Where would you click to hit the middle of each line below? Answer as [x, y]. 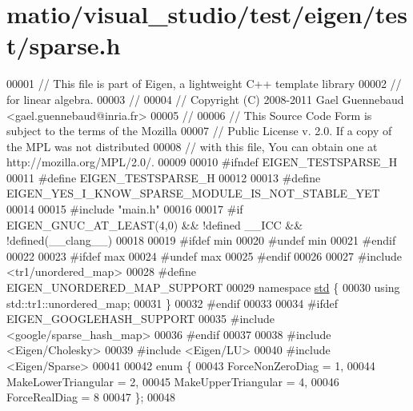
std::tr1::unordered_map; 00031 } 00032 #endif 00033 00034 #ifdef [172, 303]
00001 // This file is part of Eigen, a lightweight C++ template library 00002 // [204, 84]
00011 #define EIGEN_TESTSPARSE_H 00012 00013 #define [164, 177]
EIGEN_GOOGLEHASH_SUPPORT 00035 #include [140, 319]
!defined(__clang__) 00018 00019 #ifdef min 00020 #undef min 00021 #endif [201, 240]
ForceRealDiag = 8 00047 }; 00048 [91, 397]
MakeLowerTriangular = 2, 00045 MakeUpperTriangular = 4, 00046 [173, 381]
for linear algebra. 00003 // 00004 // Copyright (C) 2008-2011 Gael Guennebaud [205, 99]
